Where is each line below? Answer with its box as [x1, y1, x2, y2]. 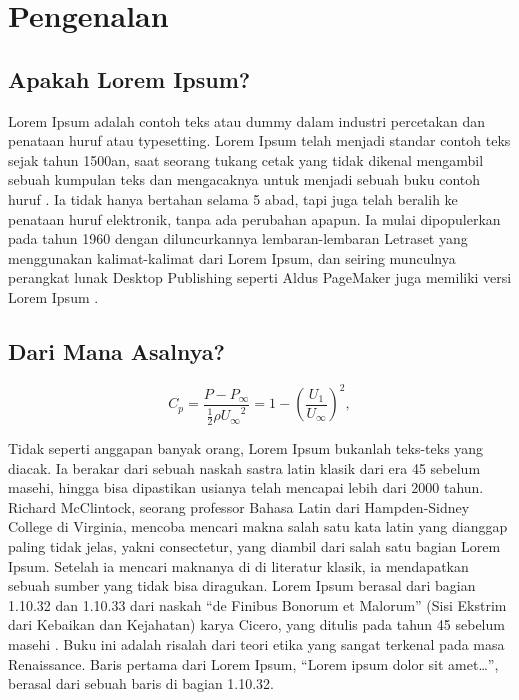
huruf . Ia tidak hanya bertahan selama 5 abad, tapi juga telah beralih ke [8, 188, 458, 209]
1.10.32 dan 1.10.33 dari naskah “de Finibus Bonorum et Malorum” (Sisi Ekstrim [8, 594, 507, 615]
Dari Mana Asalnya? [8, 335, 226, 366]
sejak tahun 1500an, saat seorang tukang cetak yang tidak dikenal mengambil [8, 149, 484, 170]
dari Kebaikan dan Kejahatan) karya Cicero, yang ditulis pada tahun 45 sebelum [8, 614, 505, 635]
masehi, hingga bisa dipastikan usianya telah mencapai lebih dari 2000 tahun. [8, 477, 484, 498]
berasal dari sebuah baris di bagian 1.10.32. [8, 673, 274, 694]
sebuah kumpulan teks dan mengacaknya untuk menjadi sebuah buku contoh [8, 169, 481, 190]
